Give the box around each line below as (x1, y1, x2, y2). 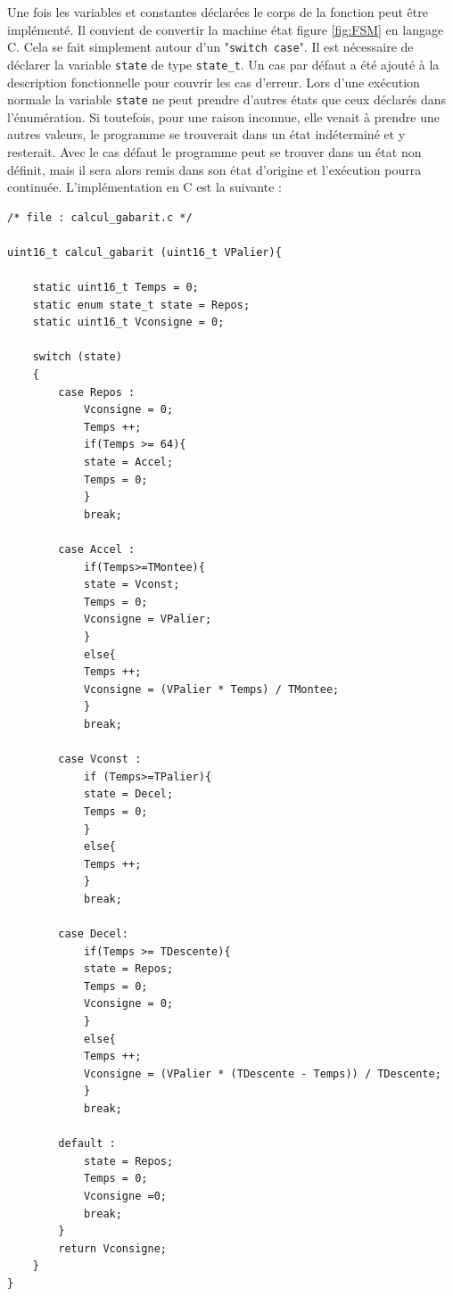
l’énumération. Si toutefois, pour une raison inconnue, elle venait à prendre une (7, 107, 440, 126)
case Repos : (58, 385, 136, 399)
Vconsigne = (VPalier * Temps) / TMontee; (83, 682, 340, 696)
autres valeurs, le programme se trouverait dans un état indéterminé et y (7, 125, 406, 144)
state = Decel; (83, 788, 174, 801)
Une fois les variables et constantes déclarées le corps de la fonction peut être (7, 3, 428, 21)
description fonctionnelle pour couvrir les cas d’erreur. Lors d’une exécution (7, 72, 420, 91)
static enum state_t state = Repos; (32, 298, 251, 311)
